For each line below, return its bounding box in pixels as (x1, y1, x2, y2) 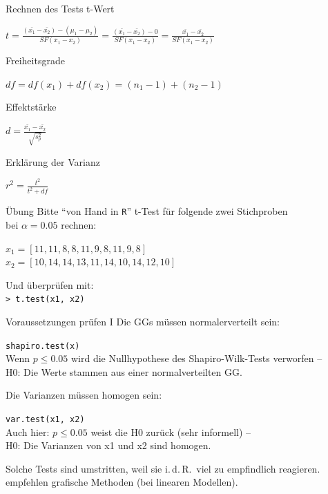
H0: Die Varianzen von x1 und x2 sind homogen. (6, 438, 211, 453)
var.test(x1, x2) (6, 414, 85, 424)
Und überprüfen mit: (6, 277, 94, 292)
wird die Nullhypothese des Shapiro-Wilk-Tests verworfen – (70, 351, 322, 365)
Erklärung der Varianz (6, 154, 100, 169)
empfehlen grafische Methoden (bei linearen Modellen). (6, 475, 238, 489)
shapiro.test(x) (6, 341, 80, 351)
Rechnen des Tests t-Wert (6, 1, 115, 15)
